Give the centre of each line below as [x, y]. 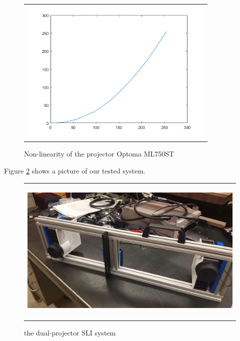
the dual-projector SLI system [70, 332]
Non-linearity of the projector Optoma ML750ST [99, 154]
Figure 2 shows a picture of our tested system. [75, 170]
